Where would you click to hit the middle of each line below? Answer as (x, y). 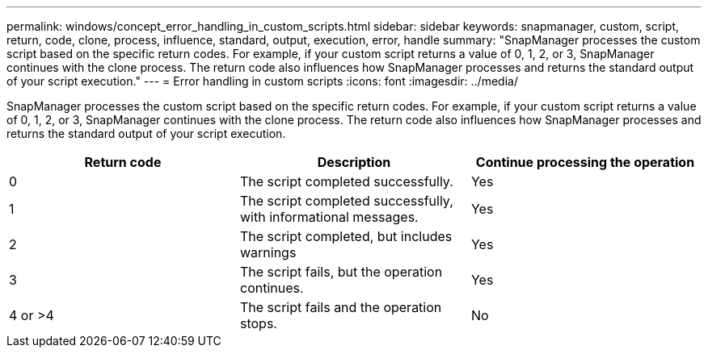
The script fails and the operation (341, 307)
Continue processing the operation (585, 162)
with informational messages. (329, 217)
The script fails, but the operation (341, 272)
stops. (258, 323)
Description (354, 162)
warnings (268, 252)
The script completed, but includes (346, 236)
